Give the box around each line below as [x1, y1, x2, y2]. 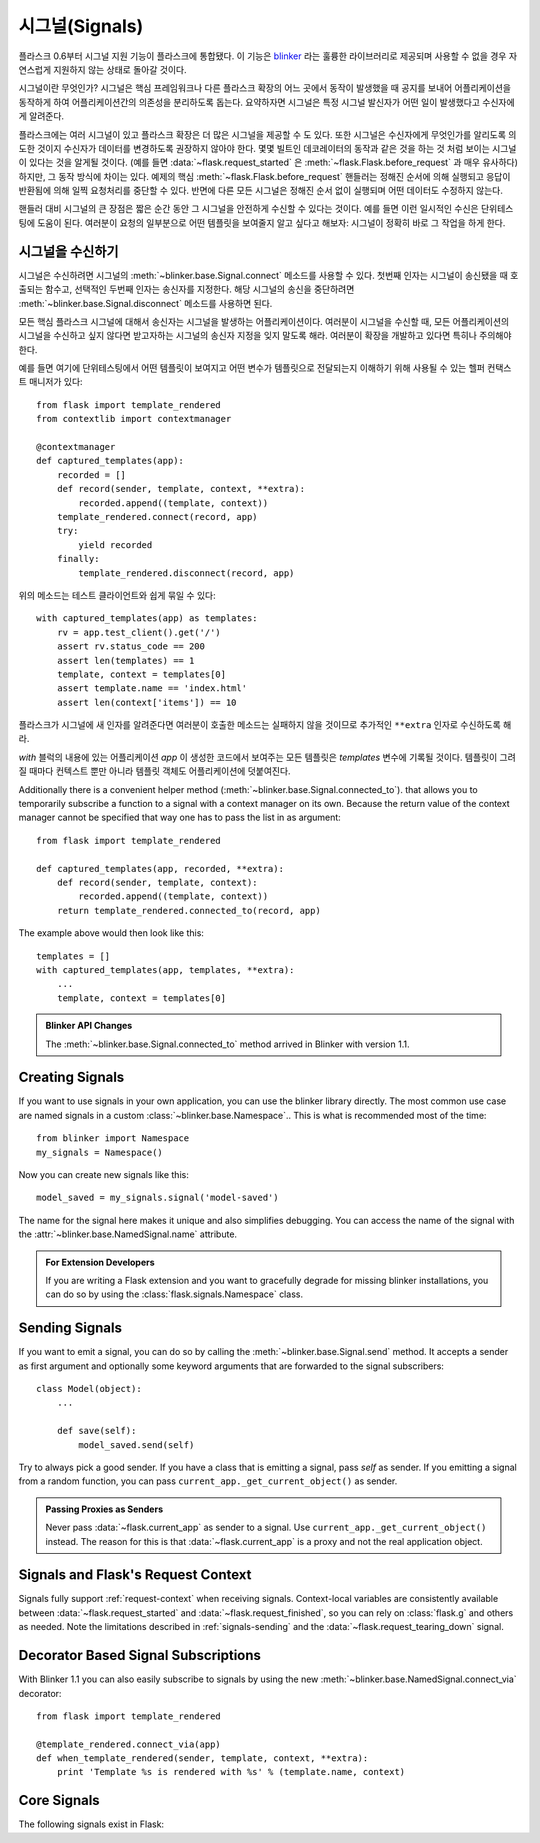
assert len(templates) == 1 [56, 655, 195, 666]
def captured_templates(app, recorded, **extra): [36, 863, 285, 874]
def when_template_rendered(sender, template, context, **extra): [36, 1753, 369, 1764]
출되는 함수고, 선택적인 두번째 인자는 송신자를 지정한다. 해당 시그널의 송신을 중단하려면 [18, 283, 355, 295]
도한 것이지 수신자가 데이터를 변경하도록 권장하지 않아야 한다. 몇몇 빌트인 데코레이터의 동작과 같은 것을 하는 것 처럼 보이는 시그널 [18, 142, 517, 154]
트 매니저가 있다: [18, 376, 84, 388]
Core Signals [18, 1792, 100, 1809]
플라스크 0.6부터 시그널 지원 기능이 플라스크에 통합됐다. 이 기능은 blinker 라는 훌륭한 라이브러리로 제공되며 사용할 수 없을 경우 [18, 50, 507, 62]
